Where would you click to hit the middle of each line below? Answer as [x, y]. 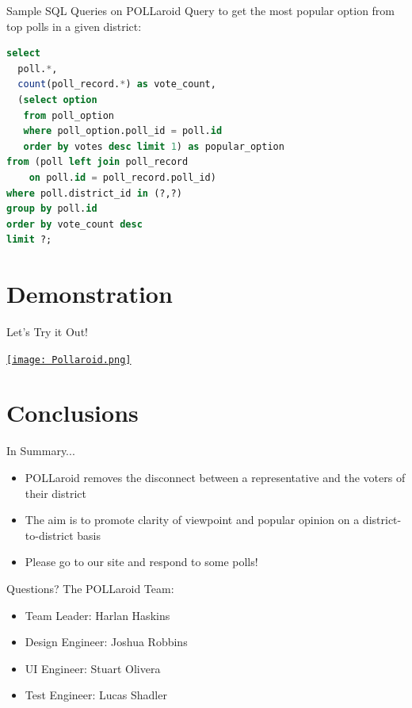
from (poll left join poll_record [97, 162]
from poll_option [69, 115]
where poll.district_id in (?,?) [94, 193]
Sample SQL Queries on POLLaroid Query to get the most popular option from [201, 10]
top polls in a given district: [74, 26]
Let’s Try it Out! [47, 332]
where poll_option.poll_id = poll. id [123, 131]
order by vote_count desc [74, 224]
